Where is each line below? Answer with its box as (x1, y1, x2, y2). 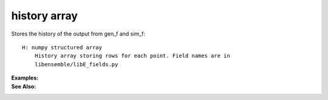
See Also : (11, 83, 36, 90)
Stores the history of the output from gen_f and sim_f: (11, 30, 146, 37)
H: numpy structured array (22, 44, 103, 51)
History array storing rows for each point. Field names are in (34, 52, 230, 60)
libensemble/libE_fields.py (34, 61, 118, 67)
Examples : (11, 74, 39, 81)
